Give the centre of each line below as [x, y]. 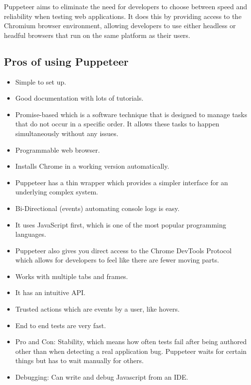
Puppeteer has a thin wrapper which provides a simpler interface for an [122, 182]
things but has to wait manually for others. [79, 360]
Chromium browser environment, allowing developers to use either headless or [120, 26]
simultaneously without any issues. [67, 133]
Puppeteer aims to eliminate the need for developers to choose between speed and [126, 6]
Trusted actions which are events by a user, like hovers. [97, 309]
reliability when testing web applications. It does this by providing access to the [123, 16]
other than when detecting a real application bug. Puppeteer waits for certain [131, 351]
